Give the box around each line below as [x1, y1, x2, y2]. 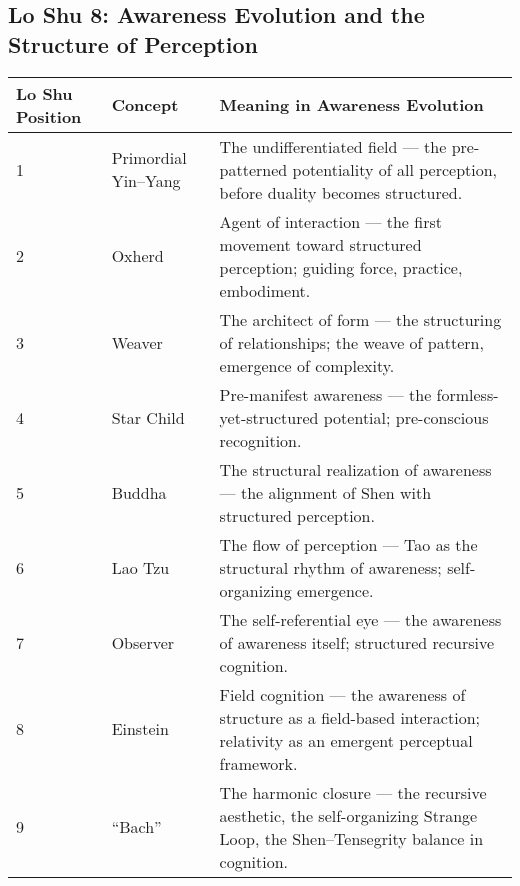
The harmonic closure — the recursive [219, 780, 487, 804]
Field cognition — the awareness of [219, 682, 466, 706]
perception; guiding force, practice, [219, 255, 463, 279]
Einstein [111, 717, 169, 741]
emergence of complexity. [219, 353, 395, 377]
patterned [219, 157, 288, 181]
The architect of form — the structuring [219, 307, 502, 331]
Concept [111, 93, 179, 117]
